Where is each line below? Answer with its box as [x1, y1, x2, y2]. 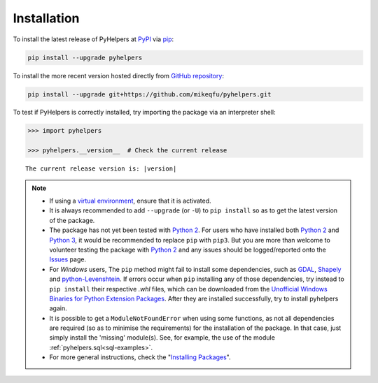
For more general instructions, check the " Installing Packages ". [49, 353, 231, 361]
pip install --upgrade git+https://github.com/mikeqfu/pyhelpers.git [27, 90, 272, 98]
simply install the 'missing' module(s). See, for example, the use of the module [49, 333, 276, 342]
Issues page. [49, 255, 87, 263]
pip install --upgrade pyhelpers [27, 53, 143, 62]
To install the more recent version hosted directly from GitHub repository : [13, 71, 224, 80]
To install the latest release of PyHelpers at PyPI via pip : [13, 35, 174, 43]
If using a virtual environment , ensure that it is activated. [49, 196, 211, 205]
